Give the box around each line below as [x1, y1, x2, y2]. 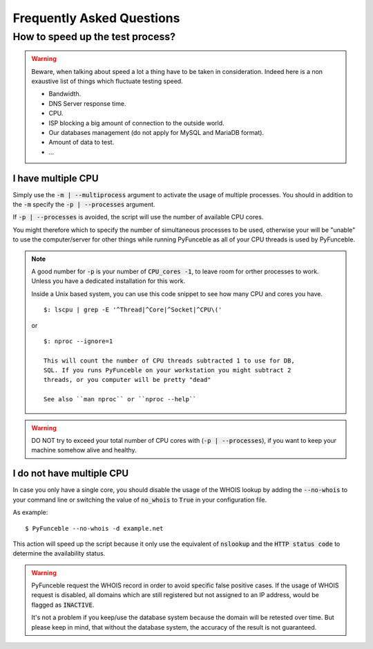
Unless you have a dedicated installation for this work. [31, 277, 186, 285]
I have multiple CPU [12, 172, 99, 184]
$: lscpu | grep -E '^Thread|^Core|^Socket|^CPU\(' [44, 306, 222, 314]
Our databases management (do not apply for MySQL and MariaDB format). [48, 128, 265, 136]
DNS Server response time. [48, 99, 126, 107]
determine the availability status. [12, 549, 106, 558]
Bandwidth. [48, 90, 82, 98]
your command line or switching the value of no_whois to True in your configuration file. [12, 495, 267, 504]
